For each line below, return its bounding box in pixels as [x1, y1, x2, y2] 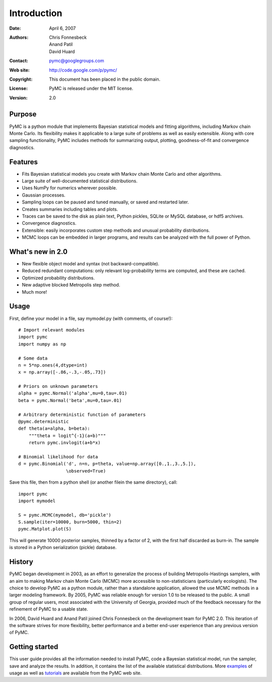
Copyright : [9, 76, 33, 82]
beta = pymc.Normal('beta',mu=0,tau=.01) [18, 397, 122, 403]
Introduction [9, 8, 62, 19]
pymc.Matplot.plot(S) [18, 526, 72, 532]
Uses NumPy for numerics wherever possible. [22, 185, 117, 191]
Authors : [9, 34, 29, 40]
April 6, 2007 [49, 25, 76, 31]
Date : [9, 25, 21, 31]
